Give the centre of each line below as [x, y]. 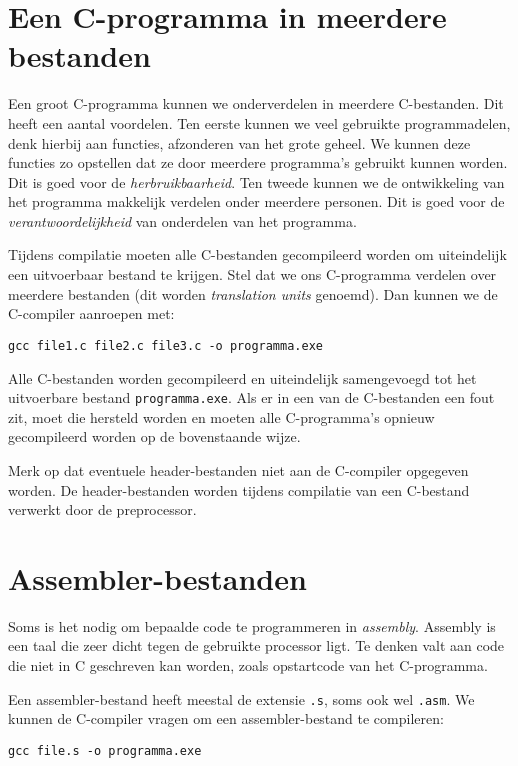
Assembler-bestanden [157, 577]
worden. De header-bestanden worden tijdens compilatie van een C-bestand [239, 489]
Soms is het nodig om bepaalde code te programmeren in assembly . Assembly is [252, 625]
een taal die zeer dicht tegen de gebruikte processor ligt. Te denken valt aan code [256, 645]
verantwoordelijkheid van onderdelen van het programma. [182, 220]
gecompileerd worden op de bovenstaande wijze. [154, 436]
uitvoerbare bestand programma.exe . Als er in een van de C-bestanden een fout [251, 397]
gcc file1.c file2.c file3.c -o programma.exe [165, 345]
